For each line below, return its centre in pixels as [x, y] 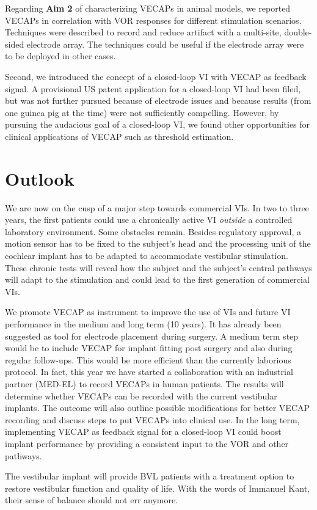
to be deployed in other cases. [60, 56]
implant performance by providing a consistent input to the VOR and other [147, 443]
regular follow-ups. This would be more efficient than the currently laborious [148, 359]
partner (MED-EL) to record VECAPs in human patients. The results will [144, 383]
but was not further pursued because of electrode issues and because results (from [158, 100]
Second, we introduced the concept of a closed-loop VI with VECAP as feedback [156, 76]
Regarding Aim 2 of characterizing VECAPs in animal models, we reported [148, 8]
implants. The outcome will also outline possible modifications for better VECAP [158, 408]
